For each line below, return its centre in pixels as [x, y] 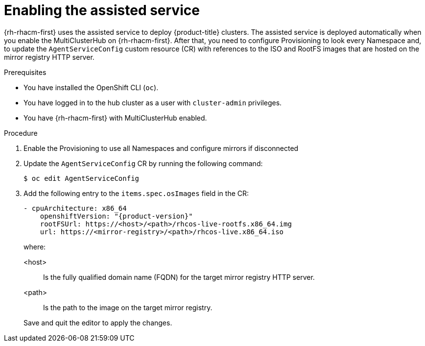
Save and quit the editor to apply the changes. [98, 322]
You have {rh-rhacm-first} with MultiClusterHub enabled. [115, 118]
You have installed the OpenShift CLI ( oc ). [91, 87]
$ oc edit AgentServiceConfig [82, 178]
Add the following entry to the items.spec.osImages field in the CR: [136, 193]
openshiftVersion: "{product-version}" [116, 216]
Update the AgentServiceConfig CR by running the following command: [143, 163]
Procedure [21, 133]
